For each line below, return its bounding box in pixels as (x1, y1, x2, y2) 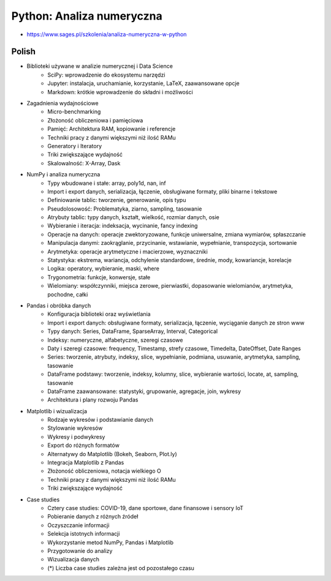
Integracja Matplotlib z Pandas (47, 459, 124, 467)
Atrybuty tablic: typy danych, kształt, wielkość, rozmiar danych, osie (47, 214, 220, 221)
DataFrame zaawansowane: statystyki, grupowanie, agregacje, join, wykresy (47, 388, 242, 395)
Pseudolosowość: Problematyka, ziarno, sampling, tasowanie (47, 205, 202, 212)
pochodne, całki (47, 291, 88, 298)
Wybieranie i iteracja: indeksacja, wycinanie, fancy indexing (47, 222, 198, 230)
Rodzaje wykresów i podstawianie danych (47, 416, 153, 424)
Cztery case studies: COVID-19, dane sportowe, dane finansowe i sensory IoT (47, 504, 244, 511)
